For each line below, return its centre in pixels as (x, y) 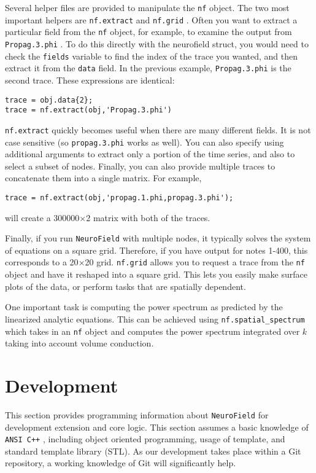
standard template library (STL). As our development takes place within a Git (153, 451)
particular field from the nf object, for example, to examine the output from (148, 32)
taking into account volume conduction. (79, 343)
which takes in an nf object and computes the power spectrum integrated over (152, 331)
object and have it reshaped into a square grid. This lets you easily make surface (156, 274)
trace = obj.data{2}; (49, 100)
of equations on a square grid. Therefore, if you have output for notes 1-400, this (156, 250)
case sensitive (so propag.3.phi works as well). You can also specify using (145, 142)
